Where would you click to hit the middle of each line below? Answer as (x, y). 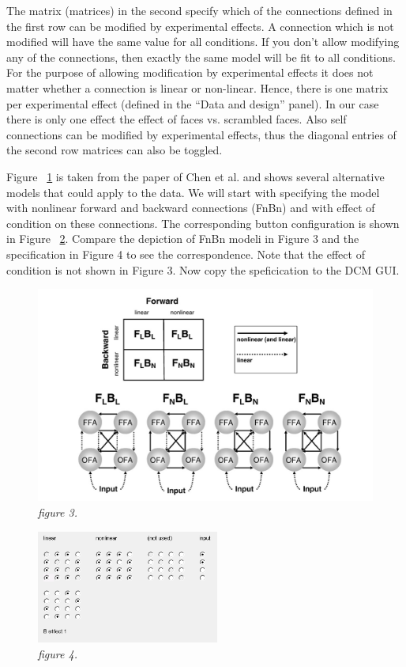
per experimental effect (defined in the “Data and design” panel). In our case (193, 103)
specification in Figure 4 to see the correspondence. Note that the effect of (186, 254)
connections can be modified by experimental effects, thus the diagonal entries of (201, 134)
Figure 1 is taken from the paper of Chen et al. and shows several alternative (195, 176)
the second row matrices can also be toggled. (115, 150)
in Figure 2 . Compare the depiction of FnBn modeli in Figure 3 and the (183, 239)
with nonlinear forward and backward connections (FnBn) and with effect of (191, 208)
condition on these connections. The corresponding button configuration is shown (203, 223)
